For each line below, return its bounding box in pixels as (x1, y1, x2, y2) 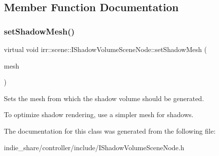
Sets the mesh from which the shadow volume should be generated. (4, 93, 204, 103)
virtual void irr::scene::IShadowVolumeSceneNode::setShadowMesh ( (4, 44, 207, 54)
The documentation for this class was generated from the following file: (4, 125, 216, 136)
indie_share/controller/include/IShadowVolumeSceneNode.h (4, 142, 184, 152)
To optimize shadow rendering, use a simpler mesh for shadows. (4, 109, 194, 120)
